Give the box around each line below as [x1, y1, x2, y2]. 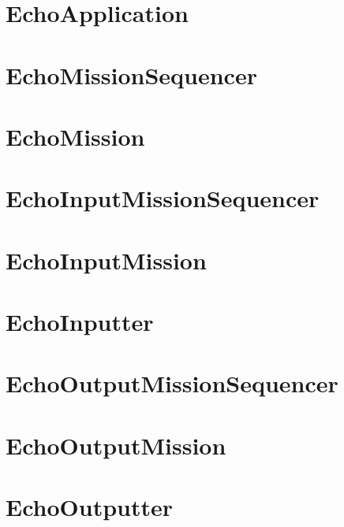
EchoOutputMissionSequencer [6, 367, 338, 399]
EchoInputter [6, 306, 154, 338]
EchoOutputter [6, 491, 174, 523]
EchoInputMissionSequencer [6, 182, 320, 214]
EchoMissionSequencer [6, 58, 257, 91]
